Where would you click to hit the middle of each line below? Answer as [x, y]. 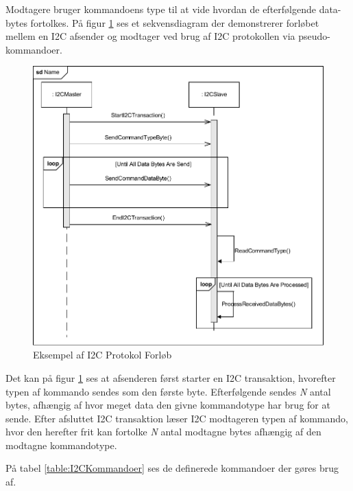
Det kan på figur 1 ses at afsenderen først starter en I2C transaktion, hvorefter [171, 377]
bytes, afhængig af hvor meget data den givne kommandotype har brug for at [168, 405]
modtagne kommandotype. [61, 445]
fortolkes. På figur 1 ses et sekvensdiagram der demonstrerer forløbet [175, 22]
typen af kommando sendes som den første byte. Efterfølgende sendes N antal [168, 391]
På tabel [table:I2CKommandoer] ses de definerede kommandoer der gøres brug [172, 468]
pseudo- [314, 36]
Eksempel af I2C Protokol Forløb [102, 355]
